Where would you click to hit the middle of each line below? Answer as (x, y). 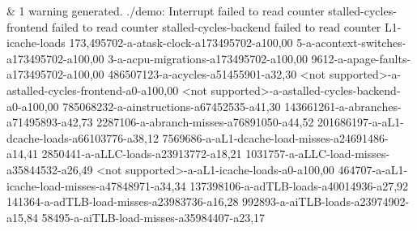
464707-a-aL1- (373, 169)
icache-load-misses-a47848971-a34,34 (96, 185)
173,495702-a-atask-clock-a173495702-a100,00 (181, 43)
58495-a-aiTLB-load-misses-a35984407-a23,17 (153, 217)
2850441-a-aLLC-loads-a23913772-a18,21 (142, 154)
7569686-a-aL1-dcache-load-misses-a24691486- (275, 137)
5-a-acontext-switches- (351, 43)
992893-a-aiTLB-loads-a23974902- (326, 201)
